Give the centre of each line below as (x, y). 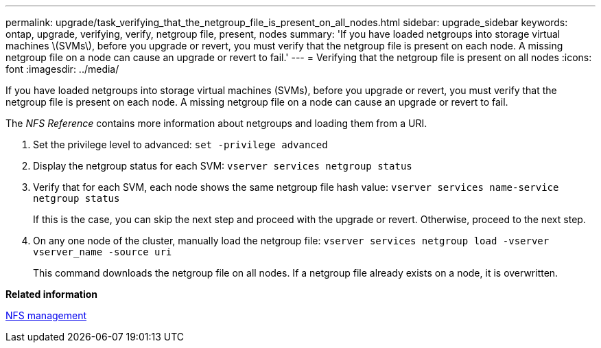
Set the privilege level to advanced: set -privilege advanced (180, 144)
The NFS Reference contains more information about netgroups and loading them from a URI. (216, 123)
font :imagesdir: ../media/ (62, 69)
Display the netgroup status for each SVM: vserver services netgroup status (223, 166)
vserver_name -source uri (103, 252)
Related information (52, 294)
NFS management (46, 315)
